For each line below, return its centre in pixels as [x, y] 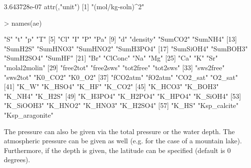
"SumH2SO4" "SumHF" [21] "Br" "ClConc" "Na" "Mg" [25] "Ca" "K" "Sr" [111, 58]
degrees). [17, 160]
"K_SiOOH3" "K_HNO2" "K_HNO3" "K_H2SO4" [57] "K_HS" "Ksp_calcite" [121, 105]
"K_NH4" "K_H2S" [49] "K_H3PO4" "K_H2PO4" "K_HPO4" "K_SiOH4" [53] [123, 96]
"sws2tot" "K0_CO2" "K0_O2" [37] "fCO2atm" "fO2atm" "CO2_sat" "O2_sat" [121, 77]
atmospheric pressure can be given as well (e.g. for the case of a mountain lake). [123, 141]
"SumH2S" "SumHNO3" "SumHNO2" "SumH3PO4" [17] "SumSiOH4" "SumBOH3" [126, 48]
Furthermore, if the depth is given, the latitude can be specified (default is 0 [117, 150]
